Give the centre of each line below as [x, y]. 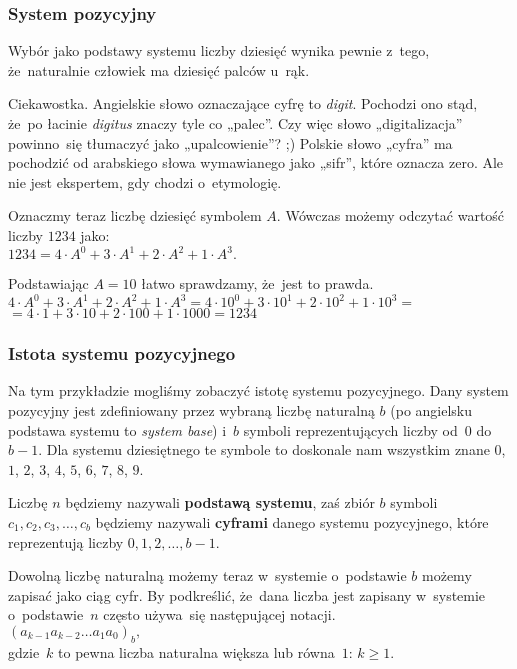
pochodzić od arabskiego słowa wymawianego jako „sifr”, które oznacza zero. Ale [256, 162]
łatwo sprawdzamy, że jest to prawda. [257, 283]
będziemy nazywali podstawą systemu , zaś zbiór [220, 502]
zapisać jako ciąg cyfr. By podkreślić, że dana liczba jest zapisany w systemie [247, 594]
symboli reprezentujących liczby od [350, 429]
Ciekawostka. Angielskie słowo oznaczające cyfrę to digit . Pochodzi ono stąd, [243, 103]
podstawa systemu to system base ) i [117, 429]
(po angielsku [431, 409]
